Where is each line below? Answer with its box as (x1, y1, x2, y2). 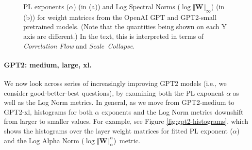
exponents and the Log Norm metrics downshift (101, 106, 244, 117)
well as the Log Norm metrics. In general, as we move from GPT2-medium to (4, 97, 235, 107)
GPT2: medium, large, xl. (4, 59, 92, 69)
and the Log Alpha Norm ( (4, 135, 84, 145)
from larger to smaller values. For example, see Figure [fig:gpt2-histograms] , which (4, 116, 249, 126)
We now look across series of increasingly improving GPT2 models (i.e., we (4, 78, 227, 88)
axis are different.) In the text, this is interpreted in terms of (23, 31, 204, 41)
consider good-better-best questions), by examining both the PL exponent (4, 87, 224, 98)
